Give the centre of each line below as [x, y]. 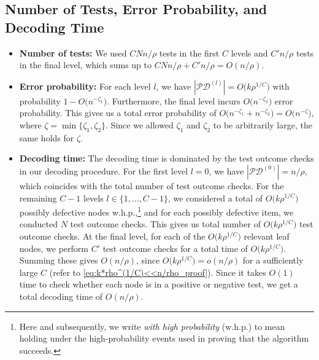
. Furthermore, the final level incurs [174, 100]
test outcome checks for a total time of [175, 248]
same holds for [47, 137]
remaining [38, 198]
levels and [249, 53]
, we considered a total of [216, 198]
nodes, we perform [54, 248]
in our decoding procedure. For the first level [104, 170]
